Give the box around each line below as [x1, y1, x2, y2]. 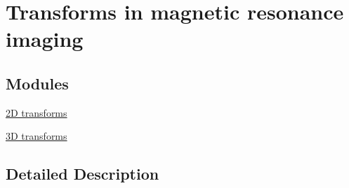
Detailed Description [6, 163, 159, 185]
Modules [6, 72, 69, 94]
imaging [6, 24, 84, 53]
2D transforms [6, 105, 67, 120]
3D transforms [6, 129, 67, 143]
